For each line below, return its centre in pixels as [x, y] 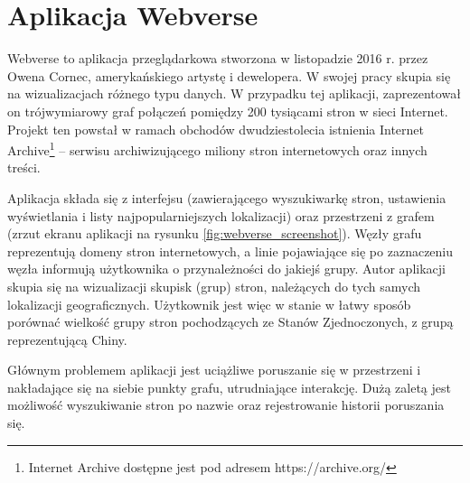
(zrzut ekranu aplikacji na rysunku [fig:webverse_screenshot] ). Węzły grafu [215, 233]
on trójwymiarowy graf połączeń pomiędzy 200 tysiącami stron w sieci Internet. [228, 111]
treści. [24, 167]
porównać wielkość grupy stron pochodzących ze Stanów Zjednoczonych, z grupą [230, 322]
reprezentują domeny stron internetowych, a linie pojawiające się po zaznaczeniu [230, 251]
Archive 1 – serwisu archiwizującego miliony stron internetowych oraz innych [217, 149]
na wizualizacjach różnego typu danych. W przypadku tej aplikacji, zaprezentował [234, 93]
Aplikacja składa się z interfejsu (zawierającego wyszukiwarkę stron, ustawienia [227, 197]
